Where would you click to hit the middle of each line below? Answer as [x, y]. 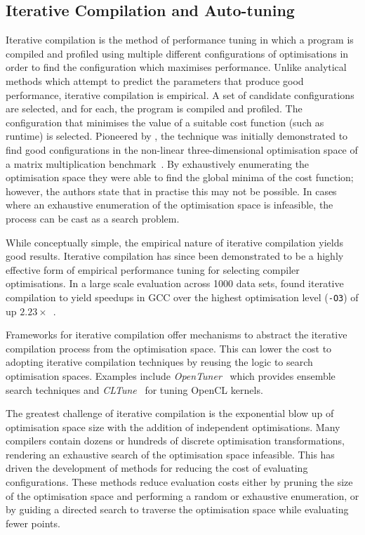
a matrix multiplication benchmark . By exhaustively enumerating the [158, 163]
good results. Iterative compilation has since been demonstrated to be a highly [175, 256]
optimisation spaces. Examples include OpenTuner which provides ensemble [171, 375]
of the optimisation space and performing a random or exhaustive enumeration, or [182, 495]
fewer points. [33, 523]
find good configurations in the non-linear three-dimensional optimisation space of [182, 149]
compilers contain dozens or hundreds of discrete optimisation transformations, [175, 441]
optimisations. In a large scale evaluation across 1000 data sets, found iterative [175, 283]
